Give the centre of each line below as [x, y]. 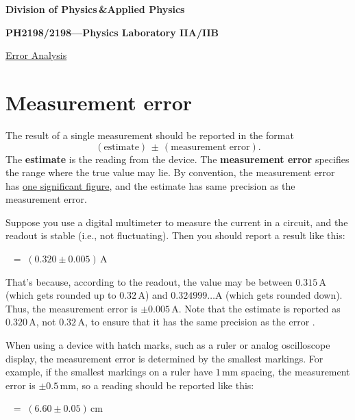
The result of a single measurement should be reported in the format [150, 135]
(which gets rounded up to [61, 295]
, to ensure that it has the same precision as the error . [200, 322]
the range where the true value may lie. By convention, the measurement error [170, 172]
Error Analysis [36, 55]
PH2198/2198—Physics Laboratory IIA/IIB [112, 32]
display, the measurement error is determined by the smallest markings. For [164, 358]
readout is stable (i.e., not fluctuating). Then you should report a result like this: [175, 235]
